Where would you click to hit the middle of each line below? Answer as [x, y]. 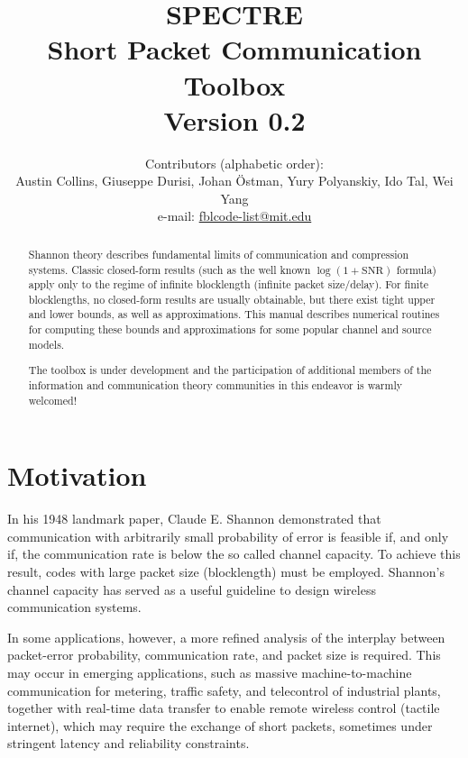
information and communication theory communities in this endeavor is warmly [215, 385]
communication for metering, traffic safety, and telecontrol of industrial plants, [224, 690]
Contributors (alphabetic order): [234, 163]
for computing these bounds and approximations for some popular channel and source [230, 329]
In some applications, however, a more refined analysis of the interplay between [226, 637]
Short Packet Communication [234, 49]
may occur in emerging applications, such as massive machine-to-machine [210, 672]
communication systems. [74, 607]
